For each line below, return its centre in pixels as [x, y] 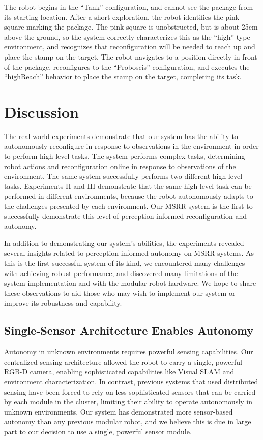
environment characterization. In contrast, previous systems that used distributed [131, 381]
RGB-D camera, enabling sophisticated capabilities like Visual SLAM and [119, 372]
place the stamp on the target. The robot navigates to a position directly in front [131, 56]
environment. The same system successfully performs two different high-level [123, 176]
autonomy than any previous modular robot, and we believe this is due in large [128, 421]
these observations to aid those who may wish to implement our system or [120, 293]
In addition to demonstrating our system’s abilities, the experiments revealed [124, 243]
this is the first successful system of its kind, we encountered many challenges [125, 263]
